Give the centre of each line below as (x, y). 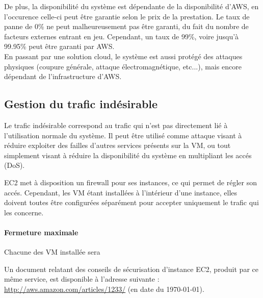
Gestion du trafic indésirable (81, 104)
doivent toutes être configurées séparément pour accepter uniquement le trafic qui (131, 202)
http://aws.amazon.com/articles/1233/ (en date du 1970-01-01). (104, 289)
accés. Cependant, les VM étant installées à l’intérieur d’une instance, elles (121, 192)
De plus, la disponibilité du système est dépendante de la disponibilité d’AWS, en (131, 6)
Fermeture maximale (41, 232)
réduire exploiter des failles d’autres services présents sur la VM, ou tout (117, 145)
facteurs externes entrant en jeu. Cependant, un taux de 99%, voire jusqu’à (122, 36)
